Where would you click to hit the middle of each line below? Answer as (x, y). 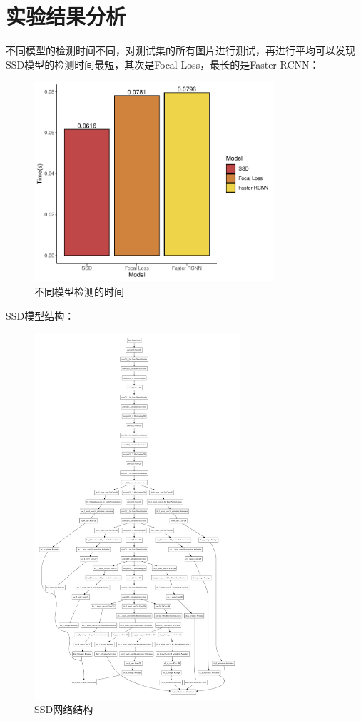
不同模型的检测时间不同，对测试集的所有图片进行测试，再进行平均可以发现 (180, 50)
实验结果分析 (66, 16)
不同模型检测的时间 (79, 291)
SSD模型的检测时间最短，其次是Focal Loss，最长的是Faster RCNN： (163, 64)
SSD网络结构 (64, 709)
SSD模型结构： (40, 315)
